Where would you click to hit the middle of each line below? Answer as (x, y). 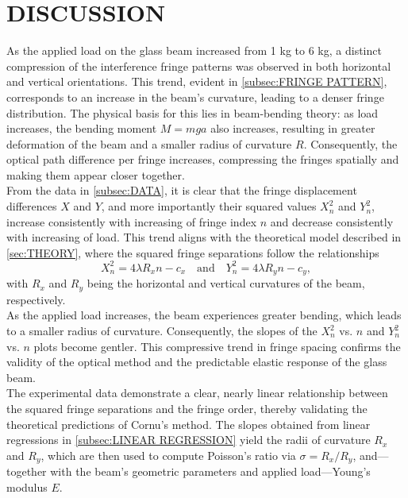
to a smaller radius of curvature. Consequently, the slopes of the (162, 331)
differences (32, 206)
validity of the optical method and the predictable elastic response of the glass (197, 362)
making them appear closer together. (96, 174)
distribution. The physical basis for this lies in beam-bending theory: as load (192, 112)
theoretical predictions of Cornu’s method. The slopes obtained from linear (189, 424)
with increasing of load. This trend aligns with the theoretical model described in (204, 237)
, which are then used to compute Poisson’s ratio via (168, 455)
